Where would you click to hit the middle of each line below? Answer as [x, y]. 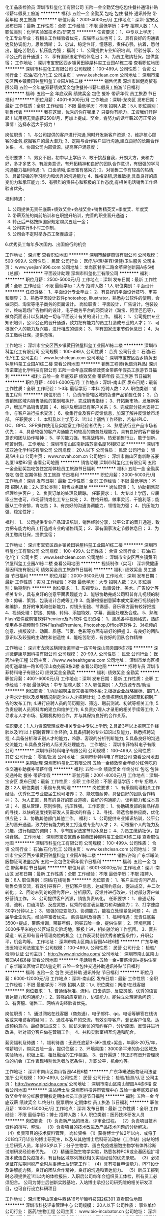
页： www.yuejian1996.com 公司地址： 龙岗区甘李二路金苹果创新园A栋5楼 [80, 267]
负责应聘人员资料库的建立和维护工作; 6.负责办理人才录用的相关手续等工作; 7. [82, 709]
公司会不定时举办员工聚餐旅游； [44, 234]
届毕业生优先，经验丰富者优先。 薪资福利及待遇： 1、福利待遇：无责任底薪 [80, 917]
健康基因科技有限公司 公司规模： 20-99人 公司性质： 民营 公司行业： [83, 654]
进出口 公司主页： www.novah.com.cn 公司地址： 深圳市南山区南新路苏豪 [85, 456]
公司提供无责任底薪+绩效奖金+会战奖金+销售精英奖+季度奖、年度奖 [80, 209]
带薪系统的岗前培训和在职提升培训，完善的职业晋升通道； [70, 215]
